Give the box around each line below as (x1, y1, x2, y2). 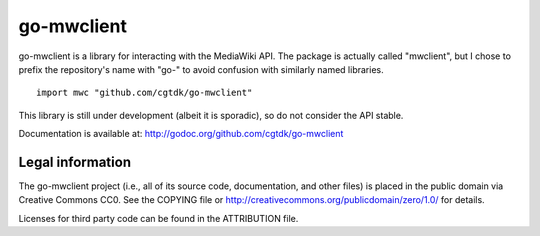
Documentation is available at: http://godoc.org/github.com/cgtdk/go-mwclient (18, 128, 344, 140)
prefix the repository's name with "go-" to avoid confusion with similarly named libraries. (18, 63, 384, 75)
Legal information (18, 153, 132, 170)
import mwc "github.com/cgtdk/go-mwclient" (36, 87, 253, 99)
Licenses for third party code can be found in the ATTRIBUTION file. (18, 212, 299, 224)
